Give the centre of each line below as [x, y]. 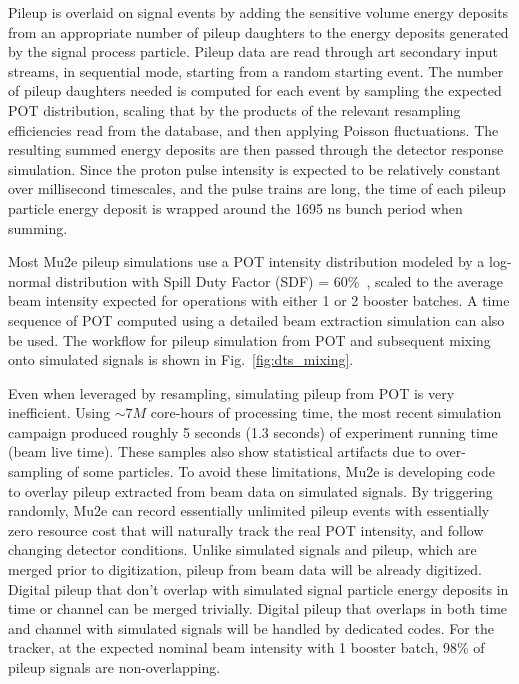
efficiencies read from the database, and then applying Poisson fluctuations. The [253, 129]
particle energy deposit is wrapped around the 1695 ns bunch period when [235, 207]
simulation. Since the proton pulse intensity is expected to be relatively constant [254, 168]
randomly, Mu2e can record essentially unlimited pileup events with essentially [249, 510]
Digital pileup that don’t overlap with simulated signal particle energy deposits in [258, 588]
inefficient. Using [59, 412]
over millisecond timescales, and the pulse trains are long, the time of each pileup [257, 188]
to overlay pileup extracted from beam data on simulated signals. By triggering [250, 490]
